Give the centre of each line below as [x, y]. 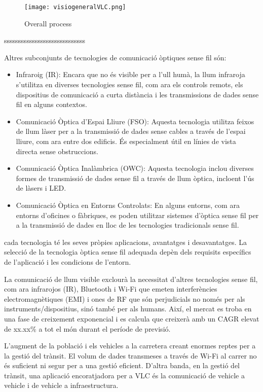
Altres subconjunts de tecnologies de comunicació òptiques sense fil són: [115, 57]
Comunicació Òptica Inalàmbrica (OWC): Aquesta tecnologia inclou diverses [135, 168]
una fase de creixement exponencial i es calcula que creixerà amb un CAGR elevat [132, 318]
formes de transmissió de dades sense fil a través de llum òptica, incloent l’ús [135, 178]
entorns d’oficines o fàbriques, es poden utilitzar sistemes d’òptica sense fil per [137, 215]
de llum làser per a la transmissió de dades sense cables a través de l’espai [131, 131]
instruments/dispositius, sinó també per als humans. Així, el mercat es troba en [128, 309]
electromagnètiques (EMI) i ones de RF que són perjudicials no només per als [125, 298]
